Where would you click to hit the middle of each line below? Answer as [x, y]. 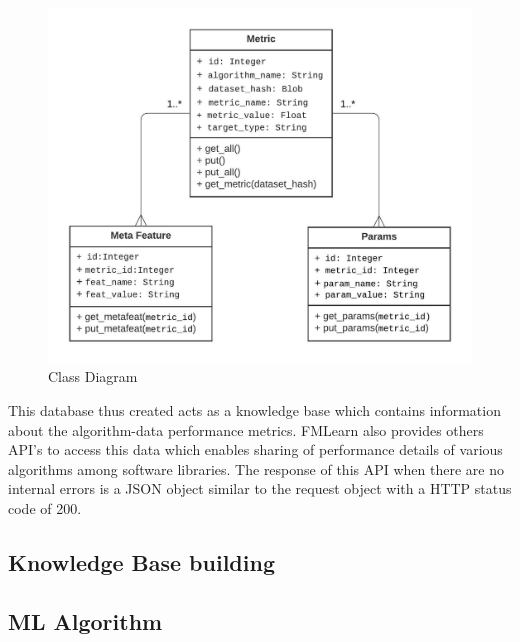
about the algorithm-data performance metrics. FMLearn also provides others [246, 429]
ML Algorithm [85, 620]
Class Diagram [93, 376]
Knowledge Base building [141, 561]
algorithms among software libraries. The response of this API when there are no [256, 468]
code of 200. [45, 508]
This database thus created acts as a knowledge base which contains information [254, 410]
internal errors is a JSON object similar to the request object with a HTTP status [260, 488]
